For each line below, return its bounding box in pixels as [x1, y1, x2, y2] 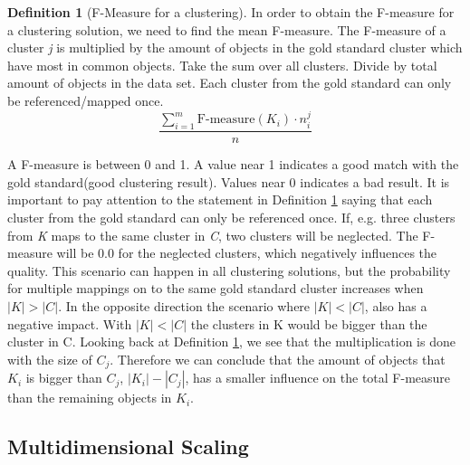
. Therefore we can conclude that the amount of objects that [110, 349, 446, 368]
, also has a [364, 296, 427, 315]
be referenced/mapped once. [7, 90, 164, 109]
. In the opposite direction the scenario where [58, 296, 311, 315]
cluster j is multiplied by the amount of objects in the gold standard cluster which [7, 38, 463, 57]
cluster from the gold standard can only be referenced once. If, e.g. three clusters [7, 207, 456, 226]
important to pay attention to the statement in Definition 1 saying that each [7, 190, 433, 209]
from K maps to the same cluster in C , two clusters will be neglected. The [7, 225, 418, 244]
